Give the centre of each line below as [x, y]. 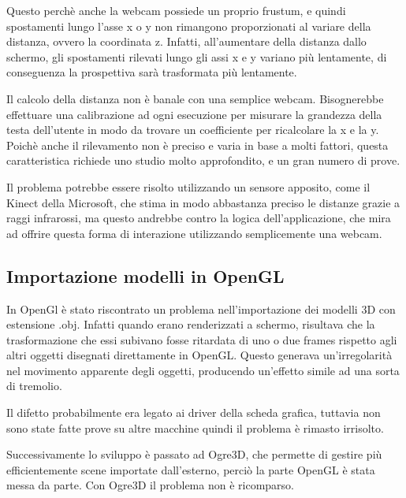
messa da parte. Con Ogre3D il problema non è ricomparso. [150, 485]
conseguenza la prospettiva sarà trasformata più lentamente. [152, 72]
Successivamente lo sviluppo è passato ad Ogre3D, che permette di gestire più [194, 454]
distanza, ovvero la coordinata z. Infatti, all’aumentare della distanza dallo [186, 41]
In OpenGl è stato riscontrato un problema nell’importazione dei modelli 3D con [201, 308]
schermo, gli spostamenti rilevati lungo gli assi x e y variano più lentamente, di [197, 56]
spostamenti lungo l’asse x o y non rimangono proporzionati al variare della [189, 26]
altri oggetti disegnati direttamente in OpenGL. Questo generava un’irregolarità [199, 355]
